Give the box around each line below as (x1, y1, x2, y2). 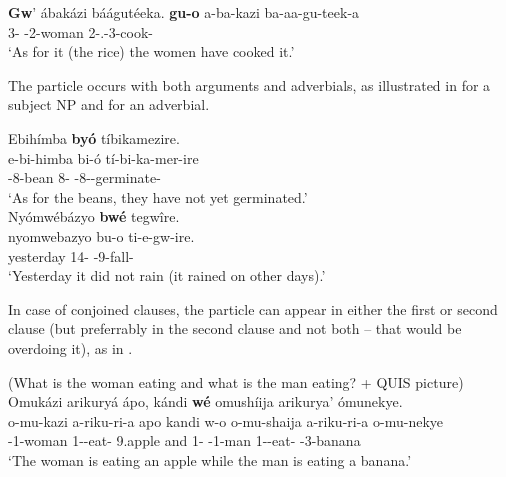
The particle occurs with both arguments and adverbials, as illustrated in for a (8, 74, 491, 95)
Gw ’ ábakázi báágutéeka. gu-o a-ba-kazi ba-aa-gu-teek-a (8, 2, 360, 22)
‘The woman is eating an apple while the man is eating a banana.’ (8, 449, 412, 470)
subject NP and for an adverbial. (8, 94, 210, 115)
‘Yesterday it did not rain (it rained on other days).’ (8, 265, 326, 286)
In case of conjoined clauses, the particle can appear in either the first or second (8, 298, 498, 319)
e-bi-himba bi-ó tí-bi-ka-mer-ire (8, 147, 199, 168)
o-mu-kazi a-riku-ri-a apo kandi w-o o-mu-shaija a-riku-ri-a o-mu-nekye (8, 410, 443, 431)
